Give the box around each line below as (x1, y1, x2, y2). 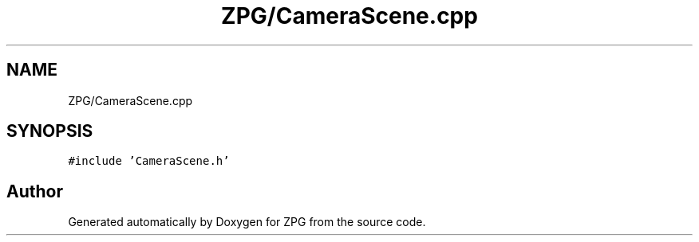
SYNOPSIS (6, 121, 93, 142)
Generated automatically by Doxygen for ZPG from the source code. (68, 215, 426, 229)
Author (6, 181, 63, 201)
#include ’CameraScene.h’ (68, 154, 230, 168)
